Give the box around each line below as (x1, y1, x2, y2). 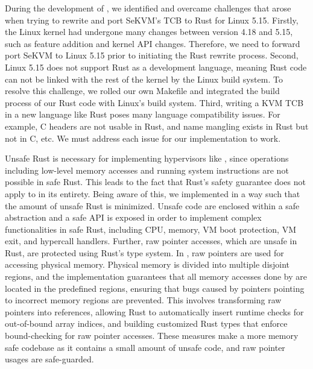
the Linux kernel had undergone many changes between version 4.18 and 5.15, (5, 25, 293, 38)
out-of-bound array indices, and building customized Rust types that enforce (5, 317, 288, 330)
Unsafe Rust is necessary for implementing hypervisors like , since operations (5, 152, 289, 165)
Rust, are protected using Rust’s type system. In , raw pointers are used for (5, 246, 284, 259)
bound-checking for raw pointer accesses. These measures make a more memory (5, 329, 299, 342)
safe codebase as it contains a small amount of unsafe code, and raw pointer (5, 341, 285, 353)
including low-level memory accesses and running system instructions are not (5, 163, 289, 176)
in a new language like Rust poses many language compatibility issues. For (5, 108, 280, 121)
